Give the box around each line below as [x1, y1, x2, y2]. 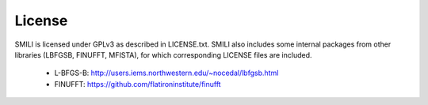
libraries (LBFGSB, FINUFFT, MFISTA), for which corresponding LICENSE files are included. [14, 50, 312, 59]
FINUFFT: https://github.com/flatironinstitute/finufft [54, 79, 221, 88]
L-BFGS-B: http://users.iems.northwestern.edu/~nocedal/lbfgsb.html [54, 68, 279, 78]
